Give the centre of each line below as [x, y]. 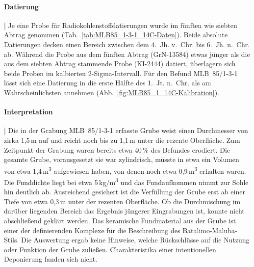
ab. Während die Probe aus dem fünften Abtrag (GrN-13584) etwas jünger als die [127, 54]
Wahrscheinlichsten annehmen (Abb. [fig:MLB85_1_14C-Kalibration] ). [112, 92]
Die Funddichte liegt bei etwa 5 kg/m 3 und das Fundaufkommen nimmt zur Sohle [126, 181]
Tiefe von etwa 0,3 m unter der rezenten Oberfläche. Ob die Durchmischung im [122, 201]
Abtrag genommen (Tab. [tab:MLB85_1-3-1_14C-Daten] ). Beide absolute [116, 35]
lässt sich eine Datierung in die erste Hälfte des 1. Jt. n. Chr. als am [108, 83]
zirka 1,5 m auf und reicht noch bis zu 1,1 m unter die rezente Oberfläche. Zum [122, 140]
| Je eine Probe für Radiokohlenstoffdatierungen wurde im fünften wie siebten [121, 25]
